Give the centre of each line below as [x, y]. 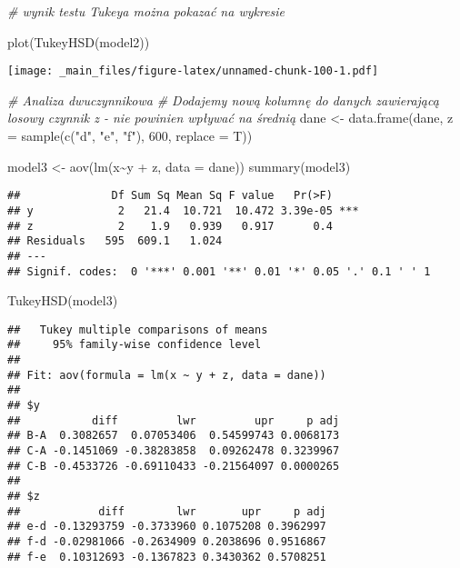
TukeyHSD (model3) [63, 300]
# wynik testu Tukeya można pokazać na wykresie [146, 11]
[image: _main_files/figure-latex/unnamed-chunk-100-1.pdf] [193, 71]
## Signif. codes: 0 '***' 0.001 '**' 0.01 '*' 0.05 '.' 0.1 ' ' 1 [219, 271]
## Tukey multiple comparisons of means [138, 329]
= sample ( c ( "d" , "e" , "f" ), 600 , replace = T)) [130, 136]
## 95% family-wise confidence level [135, 345]
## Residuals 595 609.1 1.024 [115, 241]
